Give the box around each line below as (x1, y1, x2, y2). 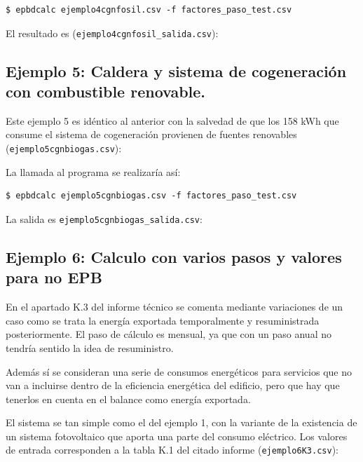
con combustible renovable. (6, 81, 206, 102)
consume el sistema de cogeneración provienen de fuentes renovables (6, 127, 297, 142)
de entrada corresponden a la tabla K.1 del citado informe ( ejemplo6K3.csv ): (6, 442, 338, 457)
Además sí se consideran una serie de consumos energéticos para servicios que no (6, 364, 352, 379)
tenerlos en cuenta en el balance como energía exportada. (6, 391, 251, 406)
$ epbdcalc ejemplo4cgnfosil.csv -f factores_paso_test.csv (6, 5, 292, 15)
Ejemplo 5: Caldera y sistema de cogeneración (6, 60, 347, 81)
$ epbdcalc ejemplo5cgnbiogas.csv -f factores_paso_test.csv (6, 191, 297, 201)
